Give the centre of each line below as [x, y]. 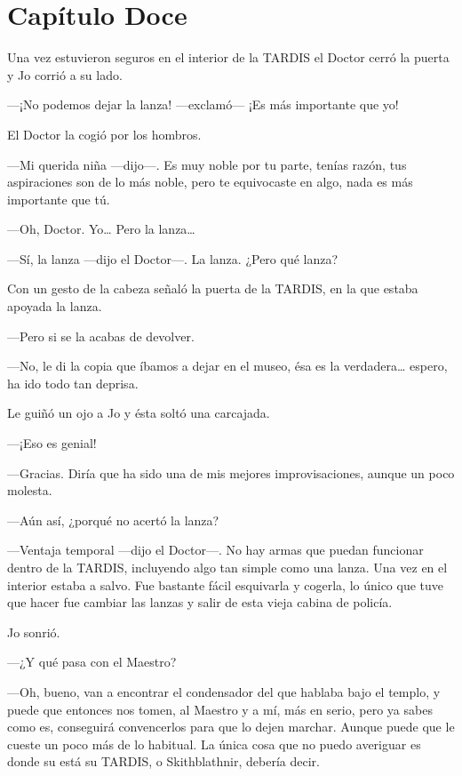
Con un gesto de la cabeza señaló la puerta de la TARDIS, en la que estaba [213, 288]
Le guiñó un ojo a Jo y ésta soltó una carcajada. [139, 413]
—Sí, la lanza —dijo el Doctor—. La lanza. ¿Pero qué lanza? [173, 258]
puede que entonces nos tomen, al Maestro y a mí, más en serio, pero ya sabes [220, 709]
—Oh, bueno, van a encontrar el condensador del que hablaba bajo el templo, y [224, 691]
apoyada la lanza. [55, 306]
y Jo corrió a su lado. [65, 74]
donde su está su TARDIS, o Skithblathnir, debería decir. [163, 761]
